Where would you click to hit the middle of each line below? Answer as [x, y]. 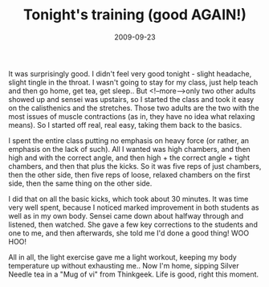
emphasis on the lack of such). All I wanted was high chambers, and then [129, 149]
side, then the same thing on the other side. [80, 183]
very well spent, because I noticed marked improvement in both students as [134, 207]
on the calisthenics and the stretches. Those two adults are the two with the [134, 108]
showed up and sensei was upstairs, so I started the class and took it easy [131, 99]
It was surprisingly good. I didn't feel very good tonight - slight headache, [130, 73]
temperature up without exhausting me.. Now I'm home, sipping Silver [124, 265]
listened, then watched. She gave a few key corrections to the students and [133, 224]
